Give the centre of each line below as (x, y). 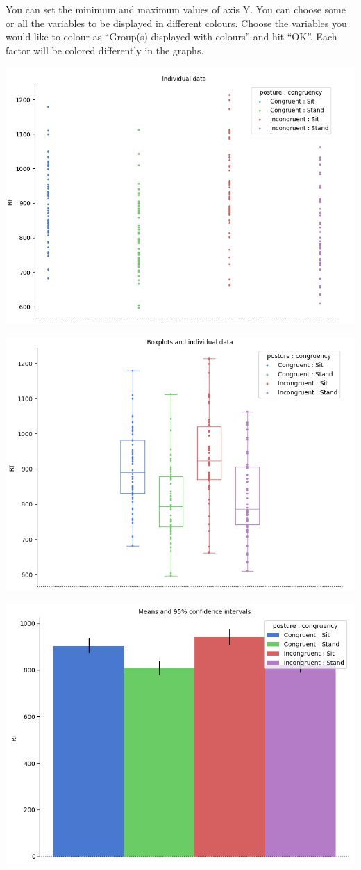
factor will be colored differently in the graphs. (105, 50)
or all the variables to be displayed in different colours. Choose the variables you (176, 23)
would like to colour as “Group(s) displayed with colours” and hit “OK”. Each (171, 37)
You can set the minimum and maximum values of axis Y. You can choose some (176, 9)
